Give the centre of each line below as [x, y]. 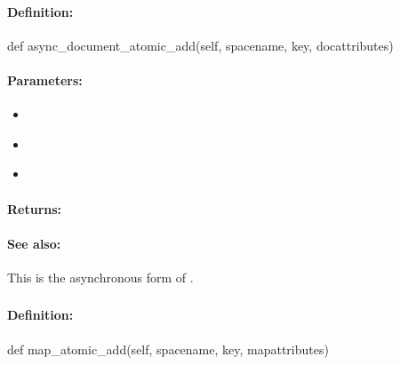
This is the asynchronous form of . [100, 277]
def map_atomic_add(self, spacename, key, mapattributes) [168, 349]
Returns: [35, 208]
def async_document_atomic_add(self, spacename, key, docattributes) [200, 45]
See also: [34, 243]
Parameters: [45, 79]
